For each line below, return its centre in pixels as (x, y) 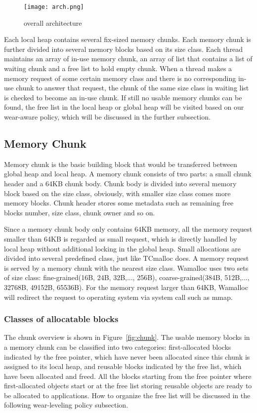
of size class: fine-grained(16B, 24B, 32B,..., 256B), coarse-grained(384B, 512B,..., (127, 277)
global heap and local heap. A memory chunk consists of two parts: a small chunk (128, 174)
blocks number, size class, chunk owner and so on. (80, 212)
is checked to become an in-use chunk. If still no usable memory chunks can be (123, 97)
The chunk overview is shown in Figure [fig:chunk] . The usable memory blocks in (127, 337)
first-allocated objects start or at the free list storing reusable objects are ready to (128, 386)
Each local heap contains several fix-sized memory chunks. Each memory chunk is (128, 39)
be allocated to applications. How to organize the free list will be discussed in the (127, 395)
